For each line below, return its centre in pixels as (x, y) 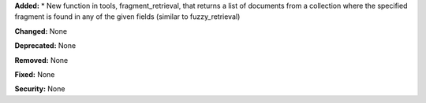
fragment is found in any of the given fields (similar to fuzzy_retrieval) (127, 17)
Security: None (40, 89)
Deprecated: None (45, 46)
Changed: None (41, 31)
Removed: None (41, 60)
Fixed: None (35, 74)
